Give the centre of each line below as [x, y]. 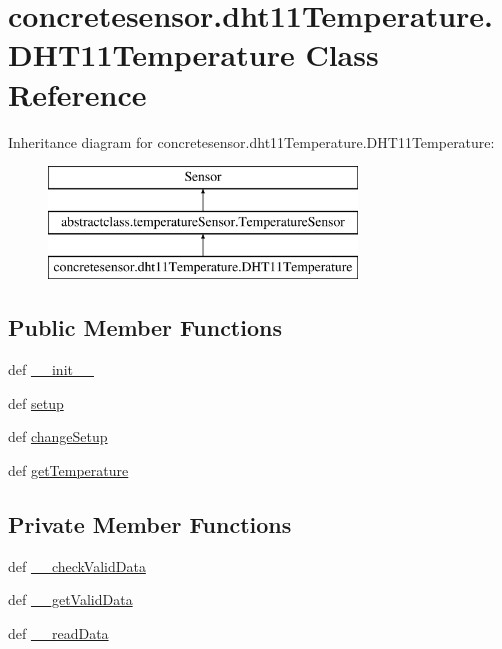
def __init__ [51, 369]
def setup [36, 402]
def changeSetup [58, 436]
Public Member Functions [145, 327]
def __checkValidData [77, 565]
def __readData [58, 633]
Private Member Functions [150, 524]
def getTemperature [68, 470]
